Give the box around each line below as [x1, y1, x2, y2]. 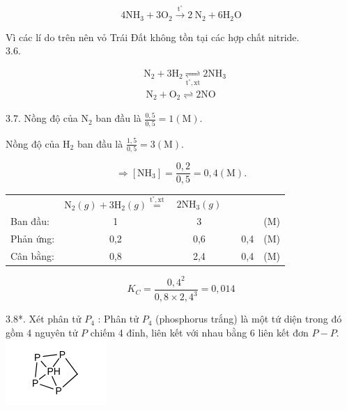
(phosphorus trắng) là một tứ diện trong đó [155, 311, 342, 326]
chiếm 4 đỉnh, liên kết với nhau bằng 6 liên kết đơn [90, 325, 309, 339]
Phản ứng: [10, 231, 55, 246]
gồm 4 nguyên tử [6, 325, 78, 339]
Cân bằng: [10, 249, 55, 263]
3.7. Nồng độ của [6, 111, 78, 125]
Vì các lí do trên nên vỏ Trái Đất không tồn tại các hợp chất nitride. [6, 29, 300, 44]
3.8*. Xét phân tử [6, 311, 82, 326]
